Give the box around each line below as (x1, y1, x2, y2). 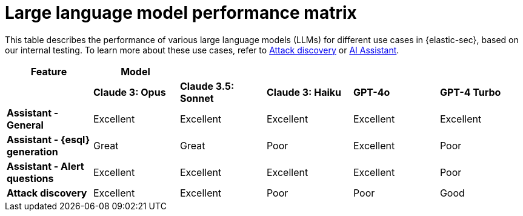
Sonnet (179, 92, 214, 104)
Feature (30, 65, 67, 78)
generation (7, 145, 58, 158)
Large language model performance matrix (5, 2, 357, 23)
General (7, 118, 44, 131)
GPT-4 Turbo (439, 86, 501, 98)
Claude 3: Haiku (266, 86, 342, 98)
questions (7, 172, 54, 184)
